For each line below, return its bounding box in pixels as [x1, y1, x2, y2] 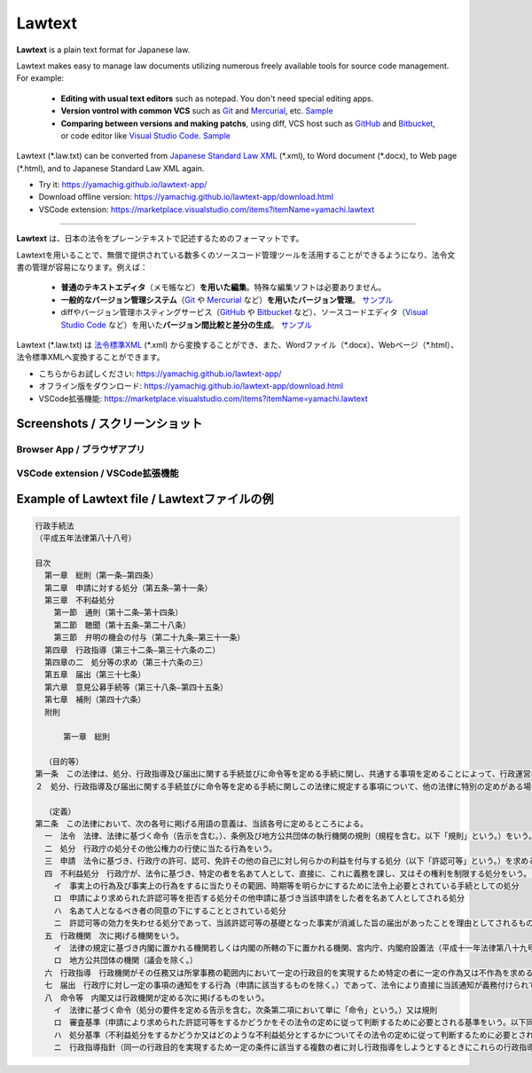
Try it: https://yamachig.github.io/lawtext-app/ [38, 179, 207, 190]
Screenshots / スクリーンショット [16, 416, 203, 431]
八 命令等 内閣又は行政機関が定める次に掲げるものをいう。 [44, 992, 270, 1003]
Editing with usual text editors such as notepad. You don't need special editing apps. [60, 93, 374, 104]
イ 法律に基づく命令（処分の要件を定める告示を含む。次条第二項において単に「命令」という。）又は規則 [53, 1005, 438, 1015]
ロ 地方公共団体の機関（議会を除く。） [53, 955, 199, 966]
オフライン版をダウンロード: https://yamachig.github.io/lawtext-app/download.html [38, 381, 344, 391]
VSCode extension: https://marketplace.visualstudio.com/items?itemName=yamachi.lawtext [38, 204, 375, 215]
